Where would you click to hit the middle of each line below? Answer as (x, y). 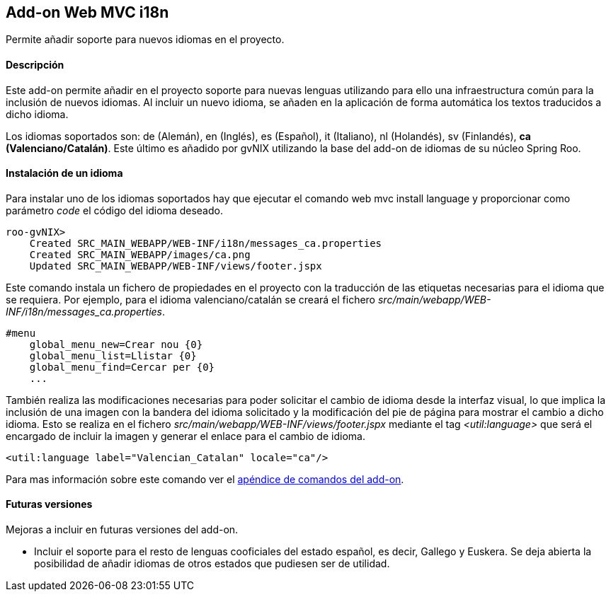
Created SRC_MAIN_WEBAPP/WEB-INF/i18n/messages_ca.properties (206, 243)
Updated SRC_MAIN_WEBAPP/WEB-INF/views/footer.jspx (176, 266)
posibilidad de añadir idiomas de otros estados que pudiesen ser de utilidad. (212, 564)
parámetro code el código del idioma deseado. (114, 210)
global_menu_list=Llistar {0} (113, 355)
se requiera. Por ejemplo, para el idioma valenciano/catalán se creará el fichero (191, 299)
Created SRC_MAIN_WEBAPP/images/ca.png (140, 254)
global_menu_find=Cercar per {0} (122, 367)
